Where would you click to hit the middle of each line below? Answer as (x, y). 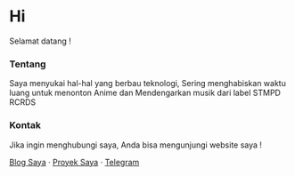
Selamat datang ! (40, 41)
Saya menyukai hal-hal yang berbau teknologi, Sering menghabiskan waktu (148, 84)
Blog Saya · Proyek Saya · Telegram (74, 162)
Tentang (28, 64)
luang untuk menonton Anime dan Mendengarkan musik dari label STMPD (145, 93)
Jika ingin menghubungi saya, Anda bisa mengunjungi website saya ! (136, 145)
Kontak (25, 125)
